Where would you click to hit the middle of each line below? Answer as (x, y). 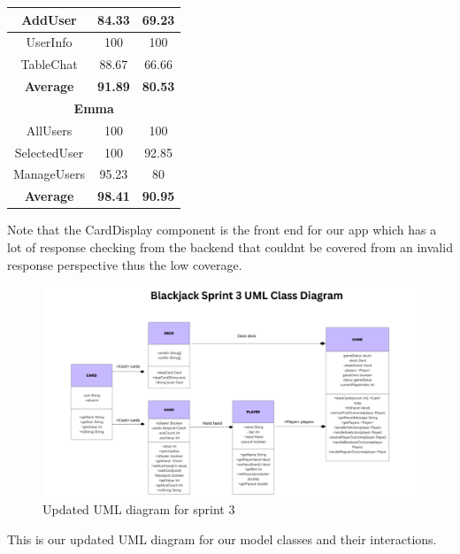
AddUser (49, 19)
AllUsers (49, 130)
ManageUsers (50, 174)
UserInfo (49, 42)
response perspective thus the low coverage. (125, 264)
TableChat (49, 64)
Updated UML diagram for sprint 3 (139, 509)
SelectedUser (49, 152)
